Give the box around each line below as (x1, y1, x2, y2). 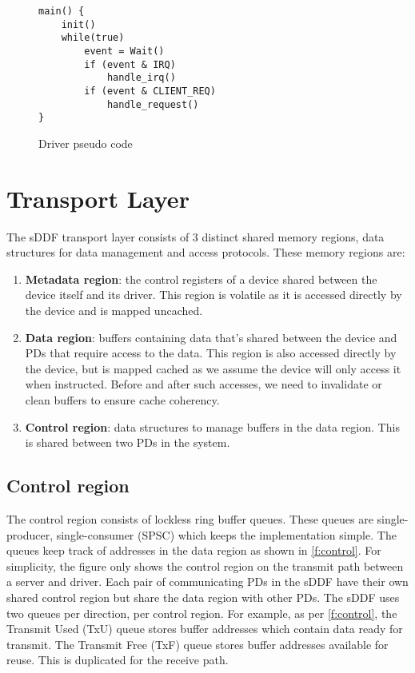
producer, (6, 526, 54, 543)
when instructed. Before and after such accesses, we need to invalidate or (25, 376, 382, 392)
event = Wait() (84, 45, 165, 57)
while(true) (61, 32, 125, 44)
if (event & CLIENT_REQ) (84, 85, 216, 97)
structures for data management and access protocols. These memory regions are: (6, 244, 405, 261)
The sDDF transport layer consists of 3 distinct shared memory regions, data (6, 228, 385, 245)
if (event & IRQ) (84, 58, 176, 70)
